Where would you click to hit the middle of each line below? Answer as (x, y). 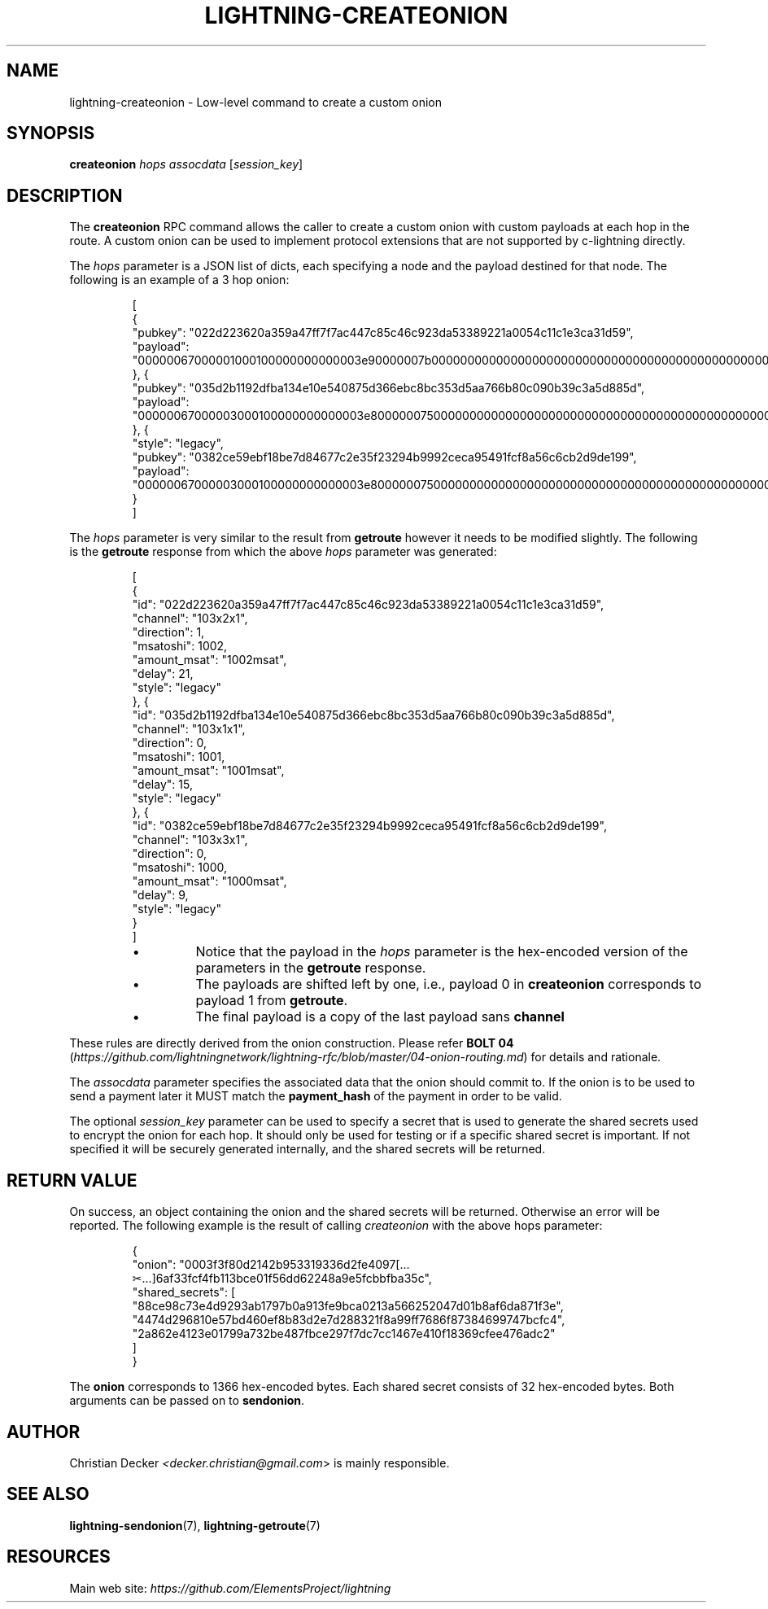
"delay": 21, (163, 674)
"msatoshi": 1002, (180, 646)
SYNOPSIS (51, 133)
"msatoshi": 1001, (179, 757)
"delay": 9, (160, 895)
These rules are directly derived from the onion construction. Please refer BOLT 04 (292, 1043)
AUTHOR (44, 1432)
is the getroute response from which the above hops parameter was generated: (283, 552)
